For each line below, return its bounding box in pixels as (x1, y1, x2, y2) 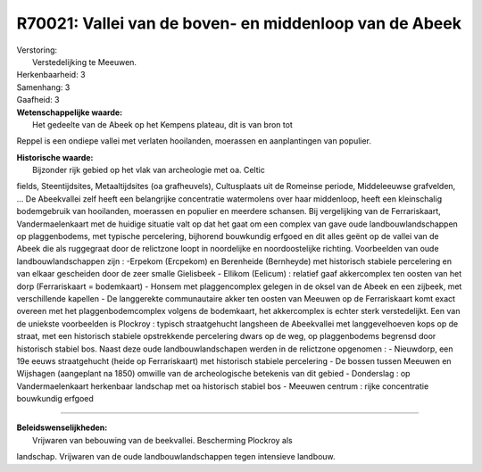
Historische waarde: (16, 152, 94, 162)
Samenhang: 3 (16, 81, 71, 93)
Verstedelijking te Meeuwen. (32, 56, 137, 67)
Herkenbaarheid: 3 (16, 70, 86, 80)
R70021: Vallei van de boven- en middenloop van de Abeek (16, 13, 461, 33)
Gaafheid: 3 (16, 95, 60, 105)
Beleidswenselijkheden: (16, 422, 108, 433)
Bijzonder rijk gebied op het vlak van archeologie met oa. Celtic (32, 165, 265, 176)
